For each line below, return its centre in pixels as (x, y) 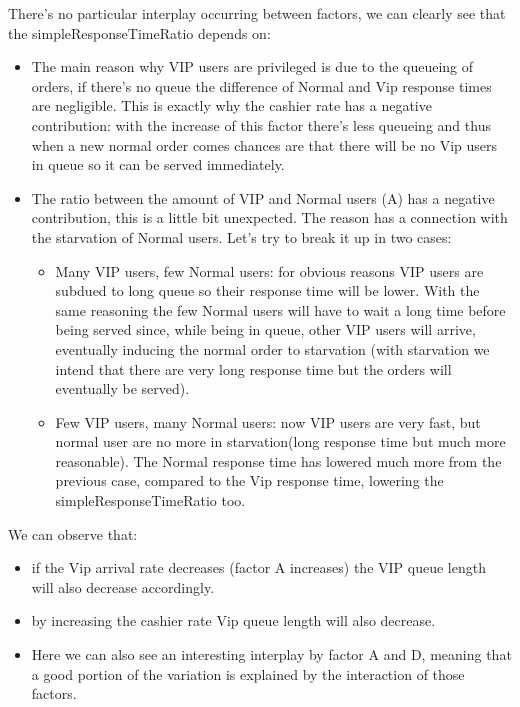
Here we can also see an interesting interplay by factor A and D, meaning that (271, 654)
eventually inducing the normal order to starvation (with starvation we (272, 348)
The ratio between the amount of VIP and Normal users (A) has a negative (263, 197)
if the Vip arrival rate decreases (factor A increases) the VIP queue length (258, 567)
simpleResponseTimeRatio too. (150, 500)
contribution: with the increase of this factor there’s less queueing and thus (261, 124)
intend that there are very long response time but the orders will (253, 368)
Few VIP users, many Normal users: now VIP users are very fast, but (268, 421)
